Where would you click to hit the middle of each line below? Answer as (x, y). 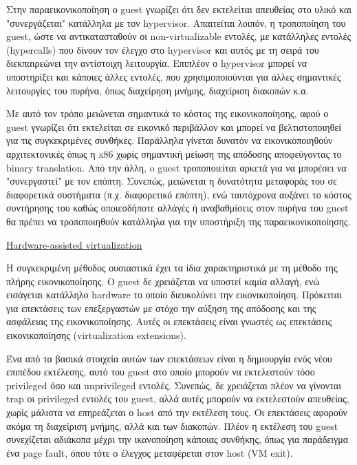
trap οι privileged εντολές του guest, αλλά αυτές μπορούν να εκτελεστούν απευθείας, (178, 399)
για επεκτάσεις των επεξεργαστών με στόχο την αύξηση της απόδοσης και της (161, 308)
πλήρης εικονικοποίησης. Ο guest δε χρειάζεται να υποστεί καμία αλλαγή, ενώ (163, 281)
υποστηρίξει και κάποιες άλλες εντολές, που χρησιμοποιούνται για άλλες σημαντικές (174, 76)
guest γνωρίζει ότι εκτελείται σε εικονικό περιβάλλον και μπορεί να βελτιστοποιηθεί (174, 126)
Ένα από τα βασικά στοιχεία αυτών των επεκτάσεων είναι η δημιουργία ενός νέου (169, 358)
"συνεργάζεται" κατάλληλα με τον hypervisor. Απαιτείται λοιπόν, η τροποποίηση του (176, 22)
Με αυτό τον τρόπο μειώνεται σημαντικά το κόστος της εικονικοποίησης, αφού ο (167, 113)
